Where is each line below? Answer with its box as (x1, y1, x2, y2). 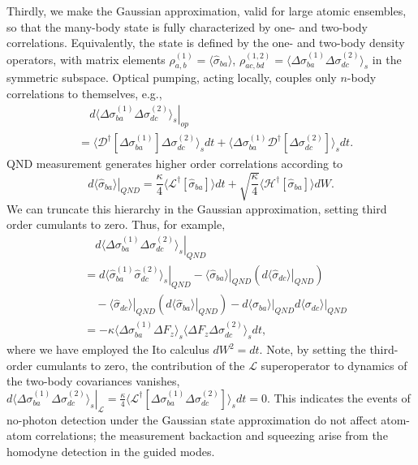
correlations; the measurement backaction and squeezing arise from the (35, 427, 388, 444)
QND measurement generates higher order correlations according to (6, 155, 343, 172)
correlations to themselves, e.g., (6, 84, 162, 101)
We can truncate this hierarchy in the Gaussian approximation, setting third (6, 200, 387, 217)
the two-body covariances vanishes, (6, 372, 180, 390)
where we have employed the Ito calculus (6, 341, 209, 358)
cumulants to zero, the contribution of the (36, 356, 245, 373)
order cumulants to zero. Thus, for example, (6, 216, 226, 233)
